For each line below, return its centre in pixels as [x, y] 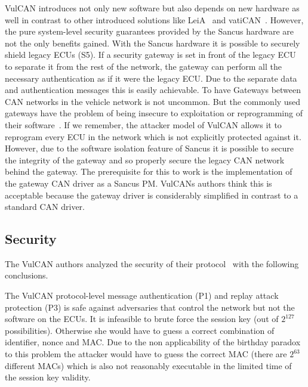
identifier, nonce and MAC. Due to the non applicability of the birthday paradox [153, 342]
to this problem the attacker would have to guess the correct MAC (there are [146, 354]
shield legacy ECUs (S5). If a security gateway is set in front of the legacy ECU [150, 55]
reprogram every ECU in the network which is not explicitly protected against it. [153, 136]
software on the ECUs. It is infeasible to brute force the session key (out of [142, 319]
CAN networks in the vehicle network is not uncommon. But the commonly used [153, 101]
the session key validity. [48, 377]
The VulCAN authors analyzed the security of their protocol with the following [152, 263]
